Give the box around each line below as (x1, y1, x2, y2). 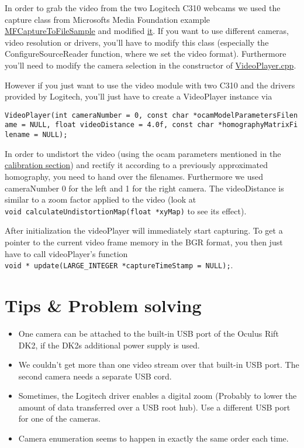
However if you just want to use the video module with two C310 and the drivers (5, 78, 295, 91)
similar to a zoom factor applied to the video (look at (5, 193, 196, 206)
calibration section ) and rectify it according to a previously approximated (5, 159, 268, 171)
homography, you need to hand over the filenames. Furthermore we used (5, 170, 263, 182)
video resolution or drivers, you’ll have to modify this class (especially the (5, 36, 269, 48)
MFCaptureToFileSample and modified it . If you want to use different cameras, (5, 25, 289, 37)
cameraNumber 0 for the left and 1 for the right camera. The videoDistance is (5, 182, 284, 194)
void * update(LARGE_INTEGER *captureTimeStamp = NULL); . (5, 259, 233, 271)
